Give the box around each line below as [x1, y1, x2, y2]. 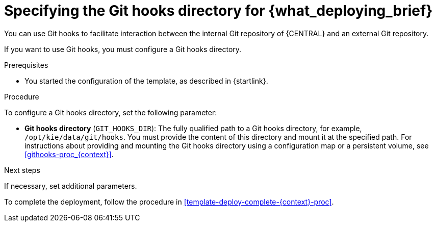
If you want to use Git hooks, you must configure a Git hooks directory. [4, 44, 242, 54]
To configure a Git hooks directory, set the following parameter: [4, 108, 217, 117]
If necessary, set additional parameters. [4, 181, 137, 190]
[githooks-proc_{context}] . [24, 149, 114, 159]
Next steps [4, 165, 40, 174]
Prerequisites [4, 60, 48, 69]
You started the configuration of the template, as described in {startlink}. [24, 76, 268, 85]
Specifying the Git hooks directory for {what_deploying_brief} [4, 2, 433, 19]
